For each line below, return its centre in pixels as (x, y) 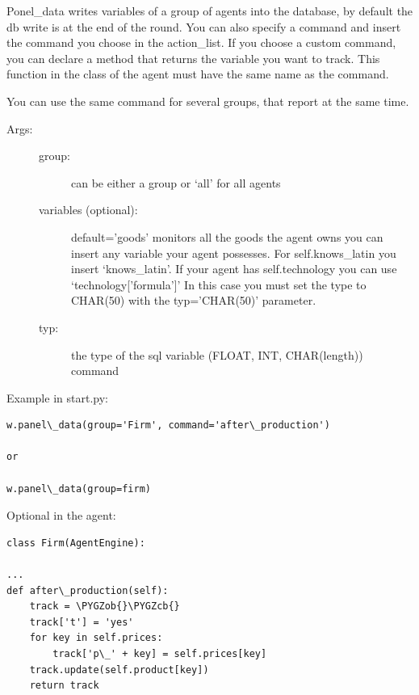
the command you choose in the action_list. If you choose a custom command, (201, 42)
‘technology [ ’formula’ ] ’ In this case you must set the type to (219, 284)
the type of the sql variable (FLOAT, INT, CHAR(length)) (217, 354)
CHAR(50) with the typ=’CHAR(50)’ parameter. (194, 300)
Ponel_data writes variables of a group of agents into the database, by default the (210, 11)
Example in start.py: (57, 397)
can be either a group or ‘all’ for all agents (176, 182)
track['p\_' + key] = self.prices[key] (160, 654)
